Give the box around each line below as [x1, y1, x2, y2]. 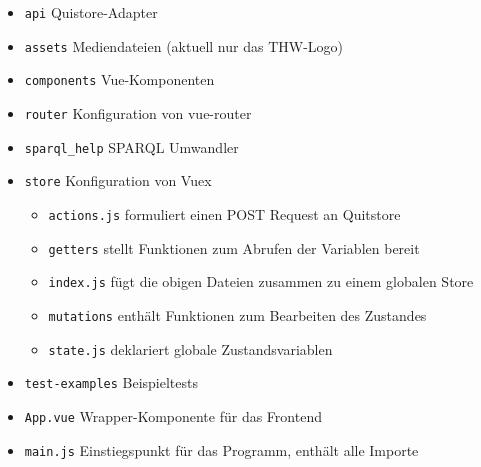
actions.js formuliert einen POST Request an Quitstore [48, 203, 401, 224]
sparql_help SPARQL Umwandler [24, 136, 239, 157]
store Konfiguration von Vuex [24, 170, 212, 191]
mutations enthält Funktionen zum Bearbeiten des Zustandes [48, 304, 427, 325]
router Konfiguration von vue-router [24, 102, 252, 123]
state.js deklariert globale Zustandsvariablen [48, 338, 333, 359]
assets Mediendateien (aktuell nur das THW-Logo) [24, 35, 344, 56]
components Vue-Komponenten [24, 69, 215, 90]
